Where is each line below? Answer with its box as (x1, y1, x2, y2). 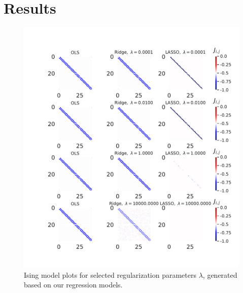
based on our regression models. (24, 279, 123, 290)
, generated (202, 269, 237, 280)
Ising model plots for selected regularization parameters (24, 269, 196, 280)
